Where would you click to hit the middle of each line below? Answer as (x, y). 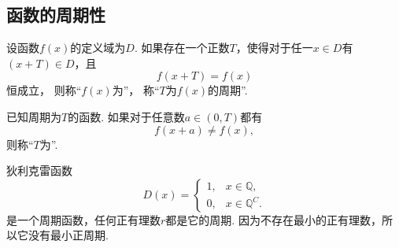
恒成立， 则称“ (44, 90)
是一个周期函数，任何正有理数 (83, 219)
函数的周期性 (56, 15)
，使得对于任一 (274, 48)
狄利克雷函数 (39, 170)
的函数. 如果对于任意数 (126, 116)
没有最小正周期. (68, 235)
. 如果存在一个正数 (182, 48)
